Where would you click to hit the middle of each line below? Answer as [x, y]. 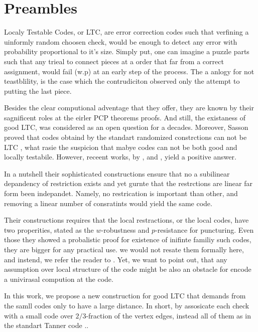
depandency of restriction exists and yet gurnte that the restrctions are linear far [128, 183]
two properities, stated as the [49, 229]
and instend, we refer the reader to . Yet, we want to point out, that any [116, 259]
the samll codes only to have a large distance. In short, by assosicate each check [127, 305]
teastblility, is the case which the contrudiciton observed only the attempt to [122, 81]
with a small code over [39, 315]
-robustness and [125, 229]
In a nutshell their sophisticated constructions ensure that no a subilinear [117, 173]
